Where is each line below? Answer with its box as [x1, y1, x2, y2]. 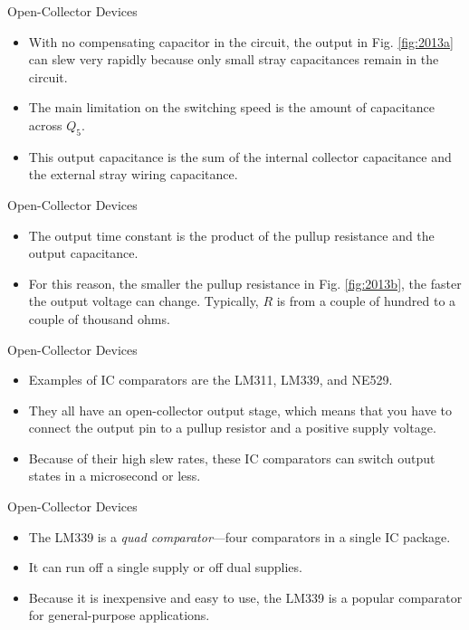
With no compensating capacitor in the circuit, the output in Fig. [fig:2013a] [28, 32, 454, 51]
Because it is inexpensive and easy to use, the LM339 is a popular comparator [28, 587, 463, 606]
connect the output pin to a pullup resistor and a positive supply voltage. [28, 418, 436, 437]
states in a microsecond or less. [28, 466, 201, 485]
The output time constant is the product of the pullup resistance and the [28, 225, 435, 244]
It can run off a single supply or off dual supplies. [28, 558, 302, 577]
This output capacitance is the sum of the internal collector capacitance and [28, 147, 452, 166]
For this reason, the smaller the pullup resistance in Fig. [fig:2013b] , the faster [28, 273, 462, 292]
